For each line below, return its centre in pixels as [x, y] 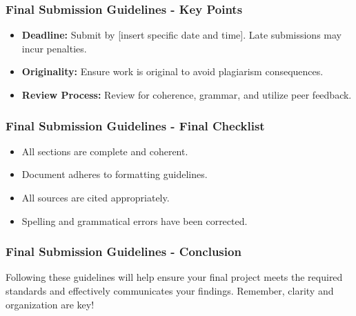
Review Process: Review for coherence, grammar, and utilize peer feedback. [187, 95]
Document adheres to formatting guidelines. [115, 174]
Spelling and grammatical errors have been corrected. [135, 220]
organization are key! [50, 304]
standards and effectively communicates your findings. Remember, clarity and [170, 290]
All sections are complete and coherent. [105, 151]
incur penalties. [54, 48]
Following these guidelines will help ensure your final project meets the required [174, 277]
